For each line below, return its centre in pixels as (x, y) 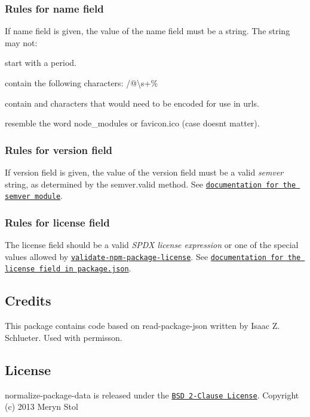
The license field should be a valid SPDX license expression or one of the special (152, 245)
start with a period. (41, 63)
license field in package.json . (68, 268)
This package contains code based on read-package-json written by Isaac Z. (142, 326)
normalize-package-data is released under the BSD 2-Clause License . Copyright (152, 395)
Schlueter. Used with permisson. (64, 337)
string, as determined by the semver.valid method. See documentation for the (151, 184)
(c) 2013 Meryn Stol (42, 407)
